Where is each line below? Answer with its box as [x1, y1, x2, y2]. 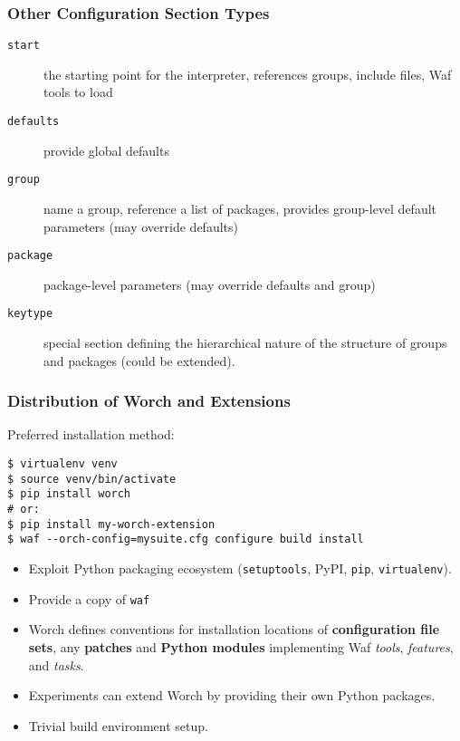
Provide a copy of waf [28, 589, 150, 608]
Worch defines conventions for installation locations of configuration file [28, 620, 440, 639]
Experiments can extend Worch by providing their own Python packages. [28, 686, 436, 705]
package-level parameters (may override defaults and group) [43, 274, 376, 294]
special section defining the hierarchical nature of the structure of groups [43, 333, 447, 352]
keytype [7, 307, 53, 321]
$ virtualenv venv [7, 457, 118, 471]
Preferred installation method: [7, 425, 175, 444]
